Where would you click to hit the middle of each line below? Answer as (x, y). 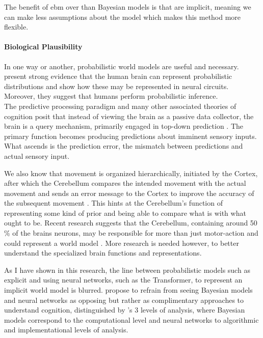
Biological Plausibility (43, 47)
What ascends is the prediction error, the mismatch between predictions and (124, 146)
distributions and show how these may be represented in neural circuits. (116, 86)
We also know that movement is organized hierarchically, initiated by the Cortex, (131, 173)
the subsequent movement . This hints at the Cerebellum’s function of (113, 203)
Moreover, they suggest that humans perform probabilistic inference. (111, 96)
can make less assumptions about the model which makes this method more (123, 17)
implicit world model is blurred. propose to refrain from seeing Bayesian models (128, 290)
